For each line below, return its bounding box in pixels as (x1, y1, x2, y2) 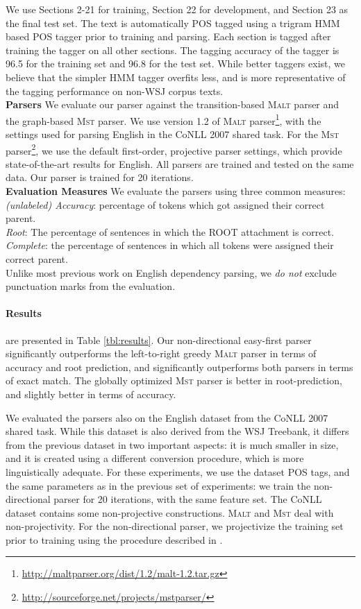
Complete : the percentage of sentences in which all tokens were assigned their (6, 238, 334, 252)
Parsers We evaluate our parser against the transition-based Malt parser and (6, 97, 339, 112)
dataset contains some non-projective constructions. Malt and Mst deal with (6, 505, 334, 520)
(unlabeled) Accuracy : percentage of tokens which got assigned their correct (6, 197, 325, 212)
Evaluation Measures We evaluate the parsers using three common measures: (6, 184, 346, 198)
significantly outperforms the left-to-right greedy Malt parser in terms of (6, 346, 317, 361)
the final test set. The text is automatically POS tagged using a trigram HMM (6, 15, 340, 30)
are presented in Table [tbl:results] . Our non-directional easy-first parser (6, 332, 312, 347)
